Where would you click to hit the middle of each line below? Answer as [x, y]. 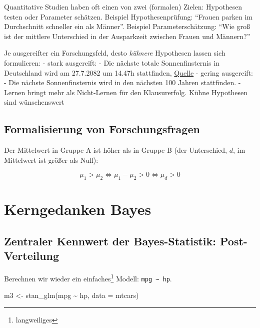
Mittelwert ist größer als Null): [51, 159]
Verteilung [32, 256]
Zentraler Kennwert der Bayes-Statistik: [110, 241]
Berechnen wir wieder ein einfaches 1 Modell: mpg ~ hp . [88, 278]
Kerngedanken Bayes [78, 209]
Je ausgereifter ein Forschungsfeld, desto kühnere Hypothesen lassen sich [115, 53]
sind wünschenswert [34, 102]
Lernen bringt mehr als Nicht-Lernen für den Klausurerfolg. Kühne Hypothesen [126, 92]
